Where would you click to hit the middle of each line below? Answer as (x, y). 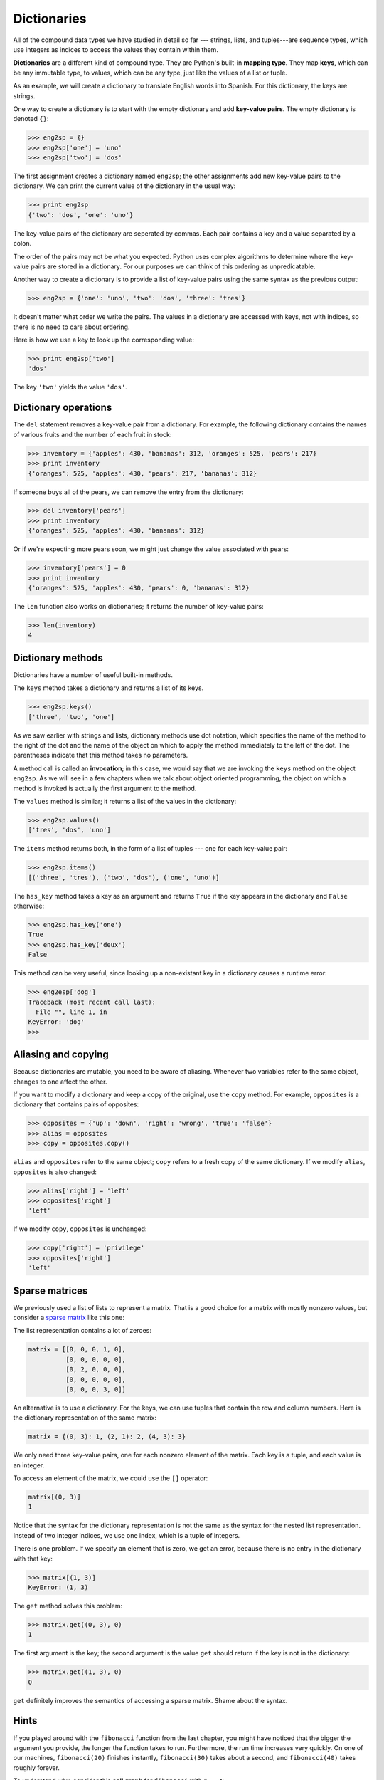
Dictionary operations (63, 408)
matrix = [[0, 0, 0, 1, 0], (77, 1350)
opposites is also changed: (55, 1172)
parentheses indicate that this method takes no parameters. (101, 755)
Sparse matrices (50, 1290)
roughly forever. (37, 1768)
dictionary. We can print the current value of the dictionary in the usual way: (124, 186)
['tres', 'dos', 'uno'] (70, 830)
